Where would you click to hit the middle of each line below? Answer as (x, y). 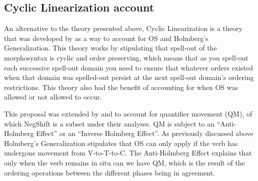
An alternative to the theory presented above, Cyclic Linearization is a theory (123, 28)
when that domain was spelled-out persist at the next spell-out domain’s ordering (129, 77)
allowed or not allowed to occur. (53, 97)
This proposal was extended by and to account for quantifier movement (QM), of (128, 113)
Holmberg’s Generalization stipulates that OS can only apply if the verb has (121, 143)
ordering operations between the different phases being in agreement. (109, 172)
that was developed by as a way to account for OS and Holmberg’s (106, 38)
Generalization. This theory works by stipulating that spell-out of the (110, 48)
